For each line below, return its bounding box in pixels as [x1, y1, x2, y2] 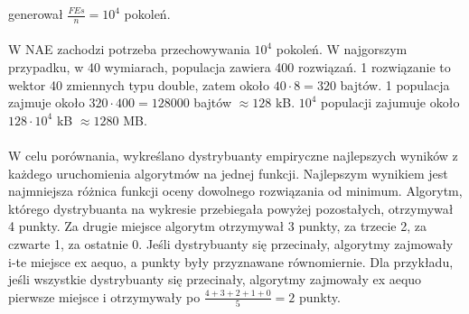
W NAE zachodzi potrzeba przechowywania [8, 40, 250, 59]
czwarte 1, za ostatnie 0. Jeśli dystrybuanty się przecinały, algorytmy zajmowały [8, 234, 454, 253]
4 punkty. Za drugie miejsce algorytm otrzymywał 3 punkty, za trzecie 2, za [8, 217, 427, 235]
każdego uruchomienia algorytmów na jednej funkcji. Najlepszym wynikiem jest [8, 163, 448, 182]
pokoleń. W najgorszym [276, 40, 408, 59]
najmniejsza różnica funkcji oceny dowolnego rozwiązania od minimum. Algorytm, [8, 181, 463, 200]
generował [8, 5, 63, 23]
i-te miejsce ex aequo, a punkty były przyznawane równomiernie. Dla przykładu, [8, 252, 454, 271]
